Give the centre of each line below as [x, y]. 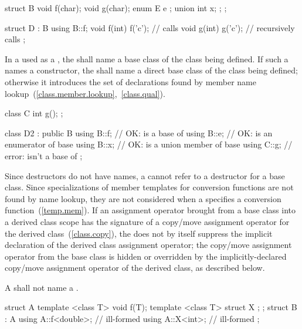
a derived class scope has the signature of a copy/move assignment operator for [147, 221]
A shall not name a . [42, 287]
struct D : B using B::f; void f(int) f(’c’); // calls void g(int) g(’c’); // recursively [150, 27]
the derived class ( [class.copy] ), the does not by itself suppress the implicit [139, 233]
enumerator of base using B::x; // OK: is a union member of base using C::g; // [149, 144]
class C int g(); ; [34, 113]
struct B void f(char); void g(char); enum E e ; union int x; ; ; [116, 8]
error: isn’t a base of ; [44, 155]
